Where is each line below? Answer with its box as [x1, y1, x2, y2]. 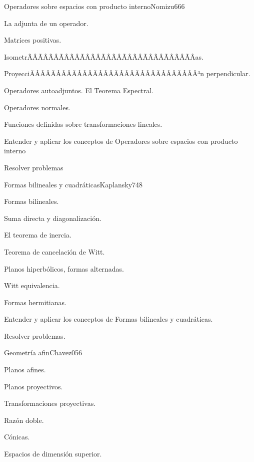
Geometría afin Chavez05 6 [4, 347, 82, 358]
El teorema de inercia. [4, 229, 71, 240]
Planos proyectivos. [4, 381, 63, 391]
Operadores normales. [4, 102, 70, 112]
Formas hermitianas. [4, 297, 66, 307]
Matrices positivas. [4, 35, 61, 45]
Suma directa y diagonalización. [4, 212, 101, 223]
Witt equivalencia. [4, 280, 60, 291]
